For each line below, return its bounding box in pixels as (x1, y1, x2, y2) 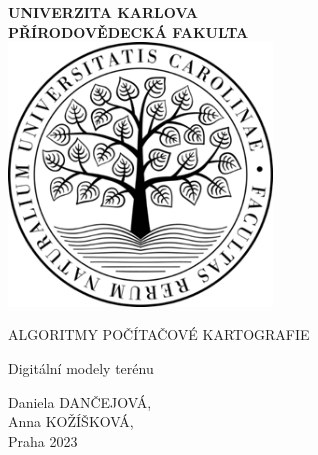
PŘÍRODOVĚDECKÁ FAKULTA (8, 21, 249, 42)
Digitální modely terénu (8, 357, 154, 378)
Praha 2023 (8, 430, 78, 451)
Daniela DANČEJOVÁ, (8, 391, 152, 412)
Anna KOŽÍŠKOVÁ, (8, 411, 134, 432)
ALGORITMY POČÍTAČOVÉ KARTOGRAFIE (8, 324, 310, 345)
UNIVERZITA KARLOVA (8, 2, 198, 22)
